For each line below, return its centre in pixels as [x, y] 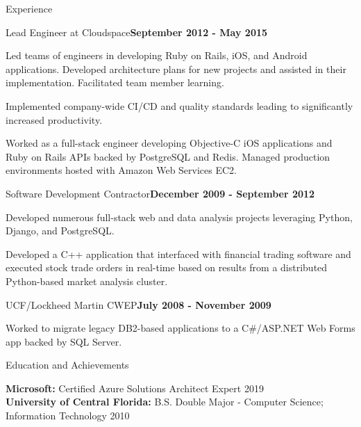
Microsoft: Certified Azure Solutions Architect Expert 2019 [135, 388]
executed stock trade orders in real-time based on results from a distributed [167, 267]
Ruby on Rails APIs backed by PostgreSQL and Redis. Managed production [168, 156]
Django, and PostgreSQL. [60, 231]
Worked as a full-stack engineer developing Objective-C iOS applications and [169, 143]
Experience [29, 8]
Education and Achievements [67, 365]
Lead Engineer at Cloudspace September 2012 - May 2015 [137, 32]
